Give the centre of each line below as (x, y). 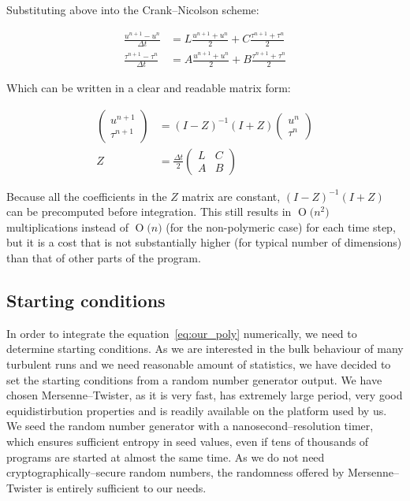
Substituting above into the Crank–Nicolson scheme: (133, 9)
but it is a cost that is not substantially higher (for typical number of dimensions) (204, 242)
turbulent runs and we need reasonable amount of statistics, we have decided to (199, 364)
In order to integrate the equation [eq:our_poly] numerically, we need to (182, 333)
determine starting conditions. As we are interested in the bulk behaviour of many (205, 349)
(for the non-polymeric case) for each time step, (281, 226)
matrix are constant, (231, 196)
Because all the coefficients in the (87, 196)
